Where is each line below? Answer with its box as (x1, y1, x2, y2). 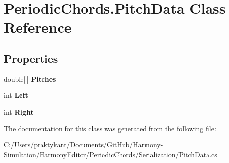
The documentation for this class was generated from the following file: (4, 123, 216, 133)
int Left (4, 90, 28, 100)
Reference (4, 17, 72, 37)
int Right (4, 106, 34, 116)
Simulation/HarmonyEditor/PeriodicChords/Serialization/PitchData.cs (4, 149, 217, 159)
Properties (4, 50, 58, 66)
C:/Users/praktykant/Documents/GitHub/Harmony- (4, 140, 163, 150)
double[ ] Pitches (4, 73, 56, 84)
